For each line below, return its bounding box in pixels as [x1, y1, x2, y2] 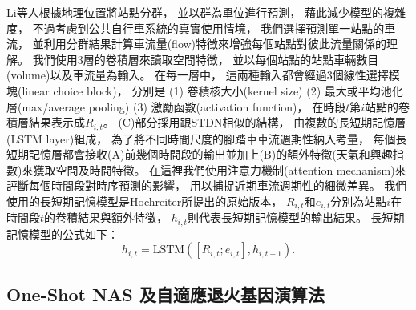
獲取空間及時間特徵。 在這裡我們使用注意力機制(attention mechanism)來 [33, 161, 406, 178]
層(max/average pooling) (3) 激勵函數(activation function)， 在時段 [6, 98, 346, 115]
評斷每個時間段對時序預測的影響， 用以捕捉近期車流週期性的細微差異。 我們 [6, 177, 407, 194]
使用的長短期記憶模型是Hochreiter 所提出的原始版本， [6, 192, 283, 209]
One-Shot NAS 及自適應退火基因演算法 [6, 281, 325, 306]
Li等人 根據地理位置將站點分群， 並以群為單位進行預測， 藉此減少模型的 [6, 4, 383, 20]
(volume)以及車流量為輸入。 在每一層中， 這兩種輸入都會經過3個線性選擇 [6, 66, 389, 83]
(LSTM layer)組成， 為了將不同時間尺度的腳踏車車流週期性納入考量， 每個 [6, 130, 396, 147]
